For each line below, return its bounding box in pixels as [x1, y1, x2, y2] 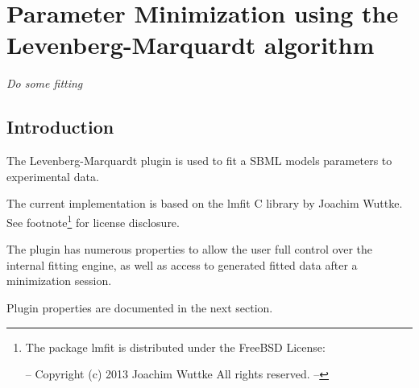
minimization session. [6, 272, 112, 289]
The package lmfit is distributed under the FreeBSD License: [25, 338, 326, 355]
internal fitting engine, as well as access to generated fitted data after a [6, 256, 358, 273]
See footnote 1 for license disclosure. [6, 211, 180, 230]
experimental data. [6, 167, 99, 184]
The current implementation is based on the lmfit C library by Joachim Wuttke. [6, 195, 403, 212]
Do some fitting [6, 75, 83, 92]
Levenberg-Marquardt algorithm [6, 28, 375, 61]
